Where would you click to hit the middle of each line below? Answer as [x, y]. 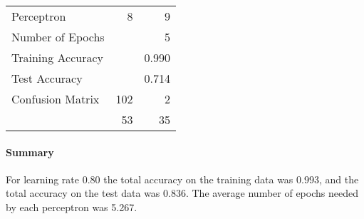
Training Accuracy [57, 57]
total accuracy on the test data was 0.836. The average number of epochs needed [182, 193]
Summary [30, 152]
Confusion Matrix [56, 99]
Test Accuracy [47, 78]
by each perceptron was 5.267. [72, 207]
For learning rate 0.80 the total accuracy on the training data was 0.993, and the [182, 179]
